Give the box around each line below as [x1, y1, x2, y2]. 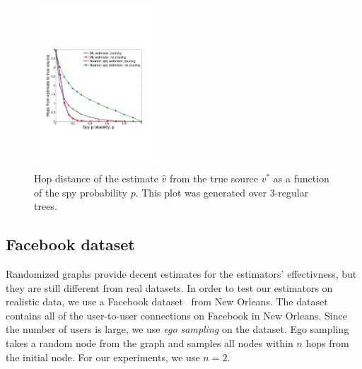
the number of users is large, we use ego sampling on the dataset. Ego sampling [6, 322, 349, 336]
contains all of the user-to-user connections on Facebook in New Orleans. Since [6, 307, 347, 322]
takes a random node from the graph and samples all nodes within [6, 335, 293, 350]
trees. [34, 199, 57, 213]
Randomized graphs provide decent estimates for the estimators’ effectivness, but [6, 266, 357, 281]
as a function [273, 170, 329, 185]
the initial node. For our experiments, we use [6, 349, 200, 364]
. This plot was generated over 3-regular [135, 184, 309, 199]
